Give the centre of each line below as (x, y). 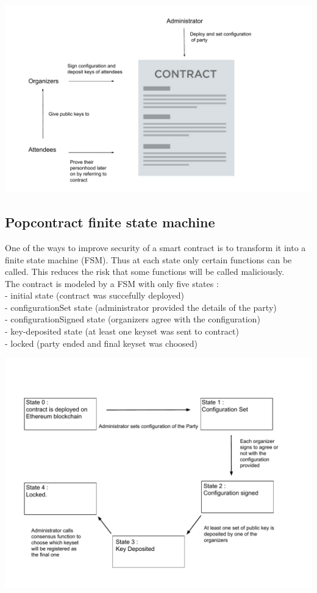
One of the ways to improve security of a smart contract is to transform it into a (155, 247)
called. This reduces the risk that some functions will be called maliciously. (145, 272)
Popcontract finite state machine (110, 222)
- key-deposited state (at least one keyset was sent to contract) (122, 331)
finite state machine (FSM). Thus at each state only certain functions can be (148, 259)
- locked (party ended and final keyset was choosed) (102, 343)
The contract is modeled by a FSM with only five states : (112, 283)
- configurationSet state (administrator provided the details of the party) (141, 307)
